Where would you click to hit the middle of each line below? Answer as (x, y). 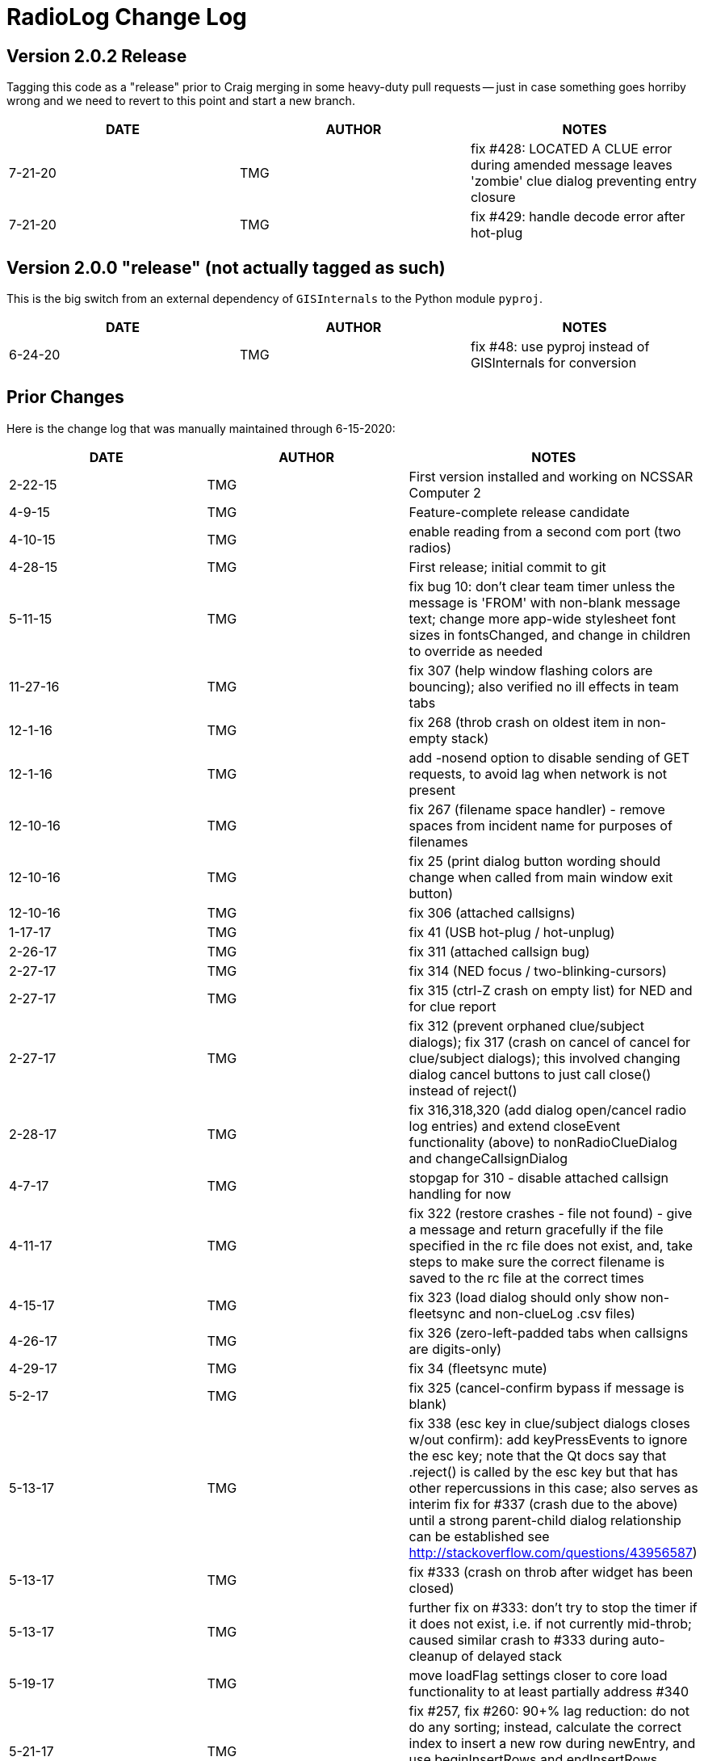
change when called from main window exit (541, 877)
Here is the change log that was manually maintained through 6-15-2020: (201, 428)
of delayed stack (511, 1656)
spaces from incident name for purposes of (541, 825)
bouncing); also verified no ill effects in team (544, 686)
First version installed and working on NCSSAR (551, 476)
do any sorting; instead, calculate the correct (545, 1727)
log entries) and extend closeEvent (515, 1126)
